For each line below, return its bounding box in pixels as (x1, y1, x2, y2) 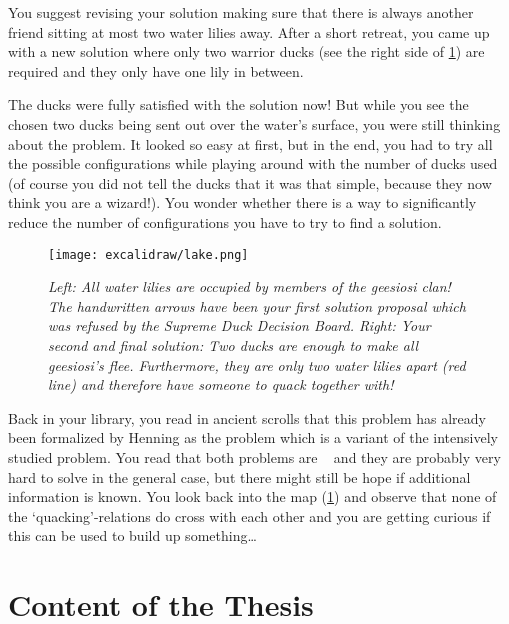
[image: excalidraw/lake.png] (48, 247, 249, 262)
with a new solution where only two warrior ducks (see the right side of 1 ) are (8, 41, 485, 62)
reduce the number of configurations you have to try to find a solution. (8, 211, 442, 232)
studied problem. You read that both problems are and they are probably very (8, 446, 501, 467)
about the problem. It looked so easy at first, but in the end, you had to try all (8, 133, 493, 154)
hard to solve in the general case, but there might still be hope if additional (8, 466, 471, 487)
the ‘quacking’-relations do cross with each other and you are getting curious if (8, 505, 491, 526)
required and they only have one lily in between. (8, 60, 304, 81)
